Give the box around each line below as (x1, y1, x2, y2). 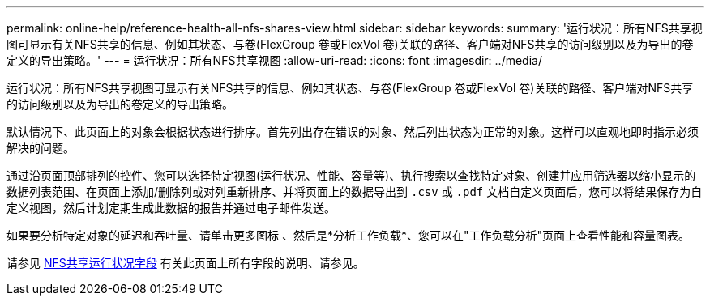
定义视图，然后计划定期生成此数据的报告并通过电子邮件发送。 (6, 201, 336, 215)
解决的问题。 (6, 141, 75, 155)
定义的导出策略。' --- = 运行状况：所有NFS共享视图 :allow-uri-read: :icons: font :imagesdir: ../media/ (6, 53, 542, 67)
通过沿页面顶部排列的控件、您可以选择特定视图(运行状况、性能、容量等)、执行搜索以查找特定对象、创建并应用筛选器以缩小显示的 (6, 168, 696, 182)
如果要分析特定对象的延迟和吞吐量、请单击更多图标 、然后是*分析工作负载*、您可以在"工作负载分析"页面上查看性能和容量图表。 (6, 228, 691, 242)
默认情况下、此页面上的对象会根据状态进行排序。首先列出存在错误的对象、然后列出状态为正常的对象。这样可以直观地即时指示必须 (6, 125, 699, 138)
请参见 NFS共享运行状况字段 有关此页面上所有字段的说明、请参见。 (6, 256, 365, 270)
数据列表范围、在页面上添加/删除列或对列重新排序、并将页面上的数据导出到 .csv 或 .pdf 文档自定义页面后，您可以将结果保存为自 (6, 185, 703, 198)
